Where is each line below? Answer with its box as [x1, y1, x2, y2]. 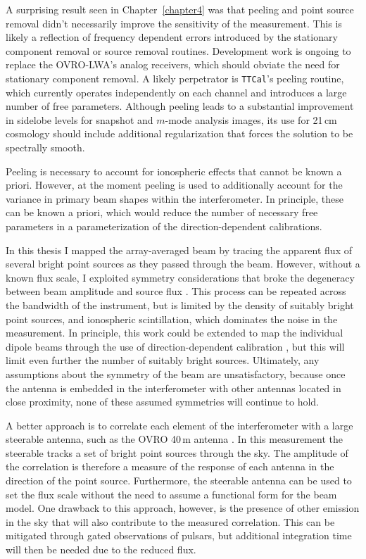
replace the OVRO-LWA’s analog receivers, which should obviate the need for [6, 57, 340, 72]
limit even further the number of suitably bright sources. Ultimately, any [6, 353, 320, 368]
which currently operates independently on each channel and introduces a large [6, 84, 347, 99]
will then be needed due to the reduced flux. [6, 542, 196, 557]
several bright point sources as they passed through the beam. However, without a [6, 256, 360, 271]
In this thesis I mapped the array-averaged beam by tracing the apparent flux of [6, 242, 352, 257]
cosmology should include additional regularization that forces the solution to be [6, 126, 353, 141]
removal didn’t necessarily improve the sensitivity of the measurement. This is [6, 15, 342, 30]
